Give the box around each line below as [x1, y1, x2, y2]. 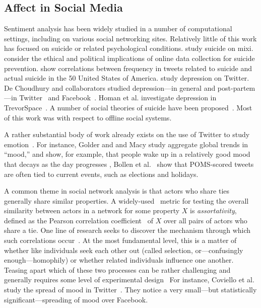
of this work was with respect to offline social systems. [4, 112, 172, 122]
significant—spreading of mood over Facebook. [4, 294, 148, 304]
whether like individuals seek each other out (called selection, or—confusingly [4, 244, 243, 255]
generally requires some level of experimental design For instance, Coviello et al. [4, 274, 254, 285]
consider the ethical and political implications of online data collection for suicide [4, 52, 255, 63]
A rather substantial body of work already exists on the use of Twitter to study [4, 129, 250, 140]
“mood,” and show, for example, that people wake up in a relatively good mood [4, 149, 250, 159]
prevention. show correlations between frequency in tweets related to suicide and [4, 63, 252, 73]
